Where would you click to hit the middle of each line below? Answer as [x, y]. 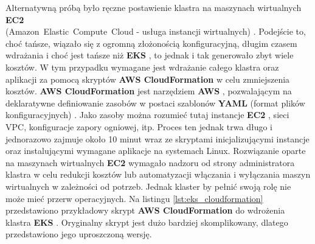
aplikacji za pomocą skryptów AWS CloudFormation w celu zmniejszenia [148, 79]
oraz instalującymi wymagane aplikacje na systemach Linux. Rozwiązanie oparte [156, 151]
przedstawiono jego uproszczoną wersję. [79, 234]
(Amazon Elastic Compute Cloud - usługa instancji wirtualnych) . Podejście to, [156, 31]
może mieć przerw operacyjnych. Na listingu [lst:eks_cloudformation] [134, 198]
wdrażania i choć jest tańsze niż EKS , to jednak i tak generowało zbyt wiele [150, 55]
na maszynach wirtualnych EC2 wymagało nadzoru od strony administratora [150, 162]
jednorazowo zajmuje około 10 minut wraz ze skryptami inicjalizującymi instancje [157, 138]
